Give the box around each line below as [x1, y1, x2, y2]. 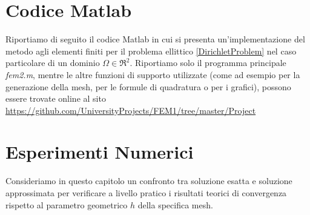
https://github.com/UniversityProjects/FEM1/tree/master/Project [5, 104, 256, 116]
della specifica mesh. [137, 198, 213, 211]
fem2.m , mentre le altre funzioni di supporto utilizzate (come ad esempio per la [5, 68, 300, 81]
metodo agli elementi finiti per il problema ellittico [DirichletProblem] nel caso [5, 44, 297, 57]
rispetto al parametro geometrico [5, 198, 128, 211]
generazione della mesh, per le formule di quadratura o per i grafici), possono [5, 80, 291, 93]
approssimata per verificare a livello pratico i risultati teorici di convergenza [5, 187, 287, 199]
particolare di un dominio [5, 56, 100, 69]
